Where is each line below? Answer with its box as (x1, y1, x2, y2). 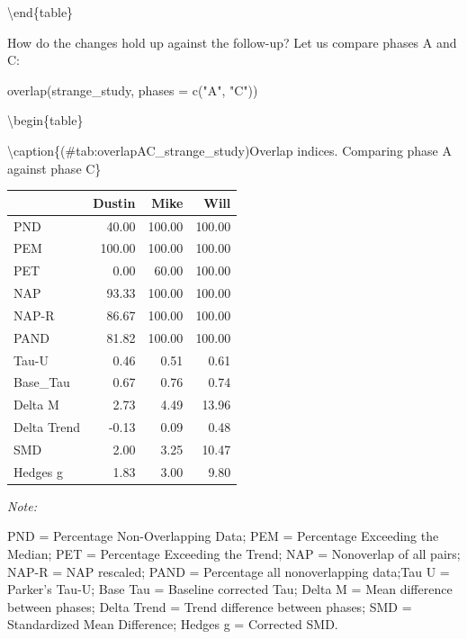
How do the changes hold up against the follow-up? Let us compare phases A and (7, 32, 457, 51)
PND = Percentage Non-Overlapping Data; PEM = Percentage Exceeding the (7, 526, 439, 545)
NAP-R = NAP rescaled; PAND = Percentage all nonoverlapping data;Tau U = (7, 562, 450, 580)
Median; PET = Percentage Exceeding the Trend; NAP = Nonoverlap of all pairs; (7, 544, 461, 563)
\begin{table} (7, 111, 84, 130)
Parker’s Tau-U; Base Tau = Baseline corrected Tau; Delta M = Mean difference (7, 580, 453, 598)
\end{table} (7, 3, 74, 21)
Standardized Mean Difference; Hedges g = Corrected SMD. (7, 615, 338, 634)
